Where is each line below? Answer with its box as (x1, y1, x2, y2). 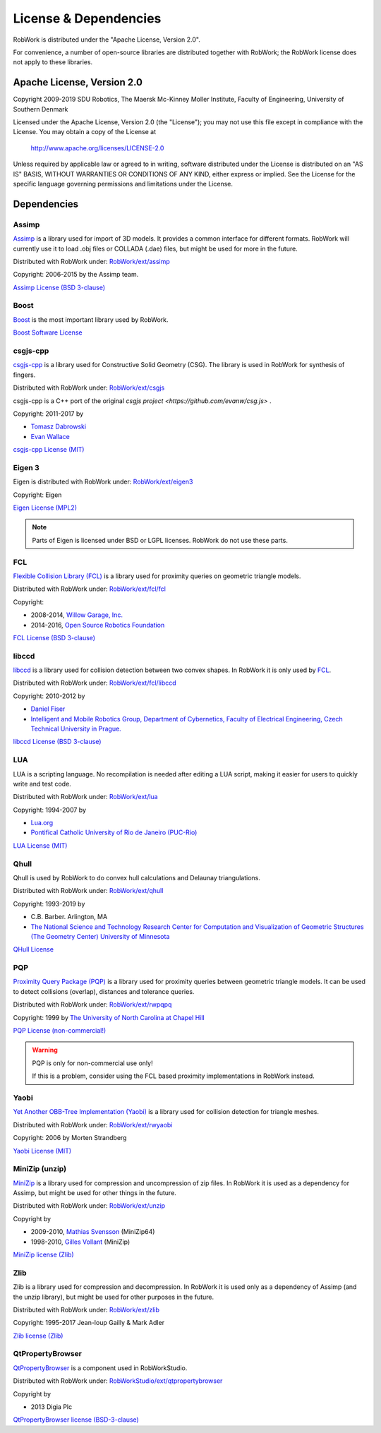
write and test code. (13, 779, 72, 788)
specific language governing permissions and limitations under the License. (13, 179, 233, 188)
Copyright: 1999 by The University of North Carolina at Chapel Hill (13, 1013, 205, 1021)
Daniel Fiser (30, 704, 66, 713)
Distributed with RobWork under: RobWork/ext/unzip (13, 1201, 166, 1210)
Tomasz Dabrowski (30, 422, 87, 431)
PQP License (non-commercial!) (13, 1026, 107, 1035)
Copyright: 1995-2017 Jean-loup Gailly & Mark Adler (13, 1319, 165, 1327)
